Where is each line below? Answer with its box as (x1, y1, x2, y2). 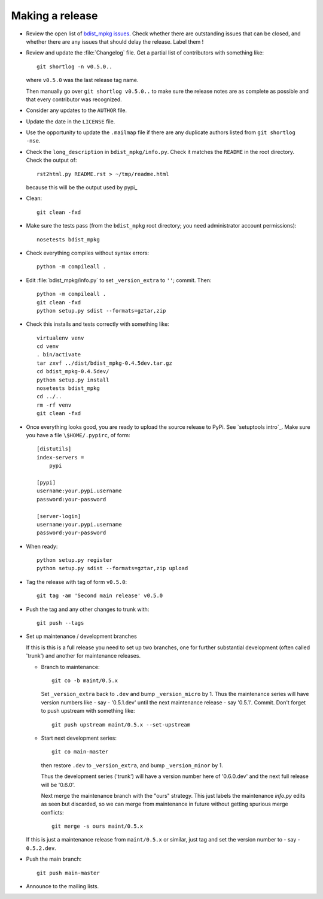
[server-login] (36, 513, 81, 519)
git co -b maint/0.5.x (51, 677, 118, 684)
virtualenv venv (36, 334, 84, 341)
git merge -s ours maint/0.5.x (51, 823, 144, 830)
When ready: (26, 543, 58, 550)
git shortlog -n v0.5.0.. (36, 63, 113, 70)
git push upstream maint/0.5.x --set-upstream (51, 721, 191, 728)
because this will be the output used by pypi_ (26, 184, 138, 191)
